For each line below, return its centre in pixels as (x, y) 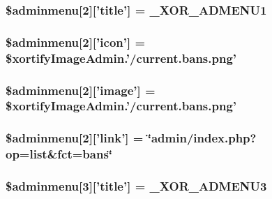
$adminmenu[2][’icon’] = (76, 42)
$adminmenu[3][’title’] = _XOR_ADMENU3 (136, 186)
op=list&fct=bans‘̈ (59, 154)
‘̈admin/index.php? (202, 138)
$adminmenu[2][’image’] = (81, 90)
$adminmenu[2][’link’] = (75, 138)
